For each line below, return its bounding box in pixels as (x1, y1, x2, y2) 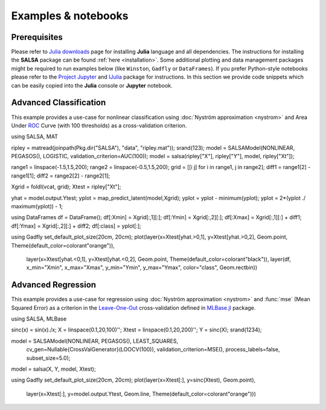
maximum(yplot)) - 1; (11, 203, 63, 210)
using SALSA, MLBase (11, 315, 67, 322)
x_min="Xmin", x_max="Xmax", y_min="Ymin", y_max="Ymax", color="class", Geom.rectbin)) (26, 264, 258, 271)
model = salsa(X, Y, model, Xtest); (11, 365, 96, 373)
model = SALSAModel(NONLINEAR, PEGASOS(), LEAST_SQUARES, (11, 337, 178, 344)
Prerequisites (11, 32, 63, 42)
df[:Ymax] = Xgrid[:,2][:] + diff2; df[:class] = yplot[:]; (11, 222, 142, 229)
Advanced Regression (11, 280, 97, 290)
